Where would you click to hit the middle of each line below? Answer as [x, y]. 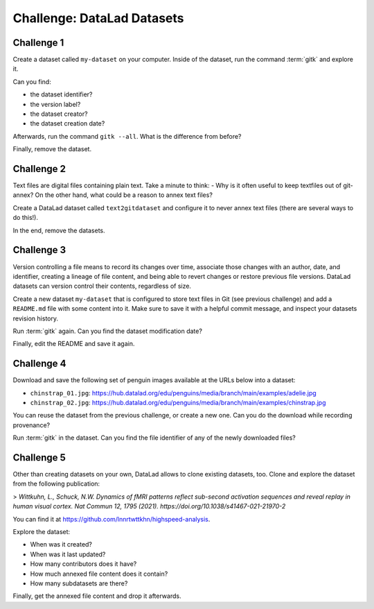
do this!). [25, 218]
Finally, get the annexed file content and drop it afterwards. [97, 596]
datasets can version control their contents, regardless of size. [102, 286]
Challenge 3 [39, 250]
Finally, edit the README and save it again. [74, 344]
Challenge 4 [39, 364]
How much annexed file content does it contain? [99, 574]
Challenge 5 [39, 457]
